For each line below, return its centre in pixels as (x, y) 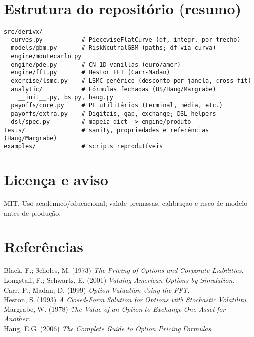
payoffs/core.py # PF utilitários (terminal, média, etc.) (117, 106)
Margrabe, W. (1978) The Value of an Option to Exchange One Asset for (115, 309)
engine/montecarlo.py (46, 56)
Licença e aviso (56, 180)
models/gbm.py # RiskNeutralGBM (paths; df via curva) (113, 48)
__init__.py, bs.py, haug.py (66, 97)
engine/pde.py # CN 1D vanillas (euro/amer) (96, 64)
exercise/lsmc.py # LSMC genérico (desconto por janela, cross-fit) (131, 81)
